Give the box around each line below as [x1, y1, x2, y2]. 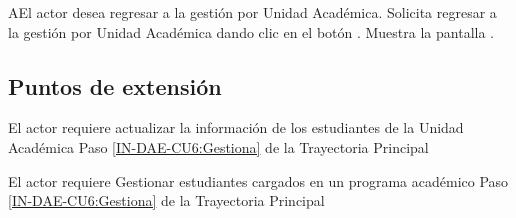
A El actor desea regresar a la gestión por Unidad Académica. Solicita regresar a [8, 2, 497, 22]
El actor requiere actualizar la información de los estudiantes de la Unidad [8, 117, 464, 138]
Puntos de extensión [8, 70, 222, 101]
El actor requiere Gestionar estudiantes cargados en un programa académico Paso [8, 170, 509, 191]
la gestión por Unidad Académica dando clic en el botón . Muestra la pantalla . [8, 21, 494, 42]
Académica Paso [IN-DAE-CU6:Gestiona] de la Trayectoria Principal [8, 136, 429, 157]
